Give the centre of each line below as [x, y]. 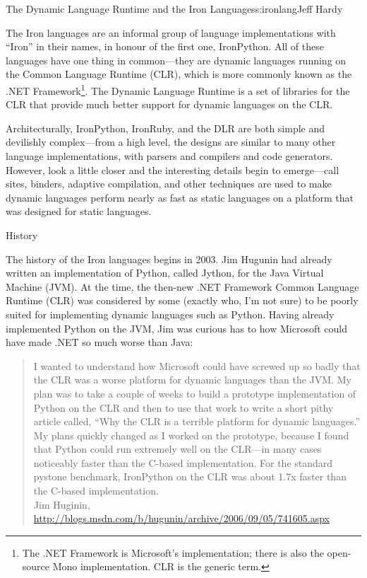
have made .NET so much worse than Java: [100, 342]
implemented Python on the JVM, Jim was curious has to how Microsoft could [176, 328]
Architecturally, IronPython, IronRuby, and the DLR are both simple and [166, 128]
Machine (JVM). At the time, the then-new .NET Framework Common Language [182, 286]
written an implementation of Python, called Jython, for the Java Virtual [165, 273]
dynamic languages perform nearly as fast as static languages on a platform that [180, 197]
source [36, 566]
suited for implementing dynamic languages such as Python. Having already [170, 314]
